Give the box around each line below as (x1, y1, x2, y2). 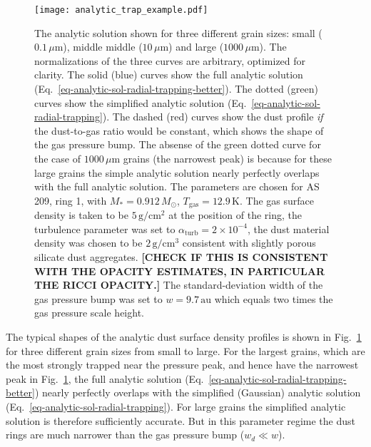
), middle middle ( (63, 39, 143, 54)
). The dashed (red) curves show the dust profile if (102, 109, 323, 124)
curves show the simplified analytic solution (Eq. (34, 95, 247, 110)
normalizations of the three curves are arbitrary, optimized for (34, 53, 306, 68)
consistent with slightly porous (182, 235, 316, 250)
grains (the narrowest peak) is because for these (123, 151, 332, 165)
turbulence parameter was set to (34, 221, 176, 236)
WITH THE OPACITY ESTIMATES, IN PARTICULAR (34, 263, 325, 278)
